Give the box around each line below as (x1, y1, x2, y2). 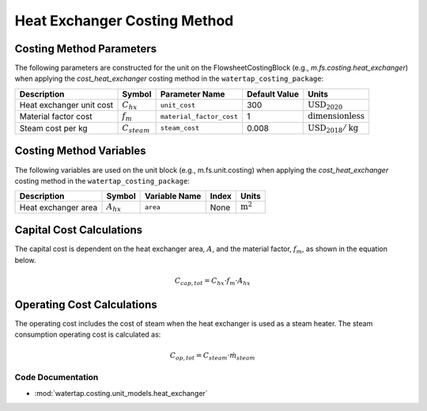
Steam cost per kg (19, 123, 88, 134)
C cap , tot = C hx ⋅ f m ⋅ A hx (174, 276, 251, 287)
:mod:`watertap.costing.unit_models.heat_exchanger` (34, 388, 209, 398)
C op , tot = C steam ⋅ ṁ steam (170, 351, 255, 362)
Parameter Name (160, 88, 225, 99)
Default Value (246, 88, 300, 99)
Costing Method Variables (14, 144, 146, 158)
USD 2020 (307, 99, 343, 112)
